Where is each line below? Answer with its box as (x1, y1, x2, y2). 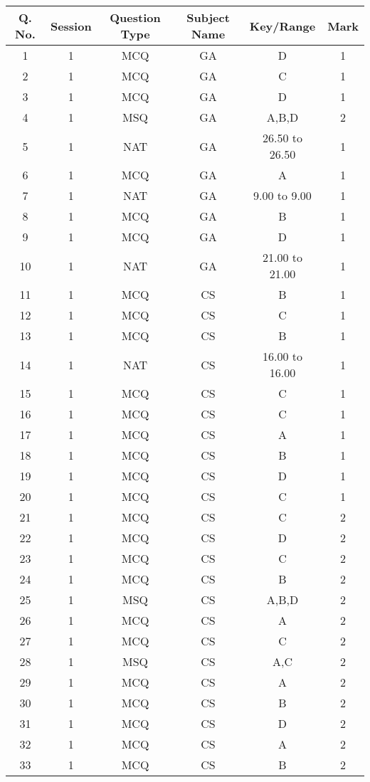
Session (50, 17, 92, 34)
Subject (186, 9, 230, 26)
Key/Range (249, 17, 316, 34)
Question (110, 9, 161, 26)
